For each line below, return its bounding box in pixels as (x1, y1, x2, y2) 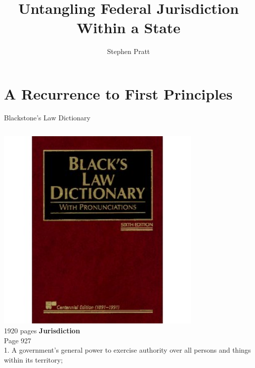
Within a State (77, 17, 180, 38)
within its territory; (4, 354, 63, 365)
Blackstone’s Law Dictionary (4, 112, 90, 122)
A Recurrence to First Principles (4, 83, 233, 104)
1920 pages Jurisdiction (4, 325, 80, 336)
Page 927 (4, 335, 32, 345)
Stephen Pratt (107, 46, 150, 56)
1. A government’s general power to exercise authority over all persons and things (4, 345, 251, 355)
